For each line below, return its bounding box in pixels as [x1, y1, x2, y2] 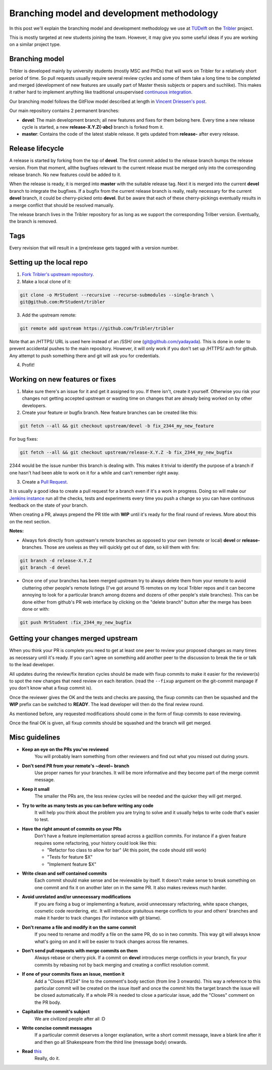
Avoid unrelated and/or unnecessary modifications [22, 894, 131, 900]
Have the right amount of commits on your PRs [22, 826, 122, 832]
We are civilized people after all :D [34, 1015, 106, 1022]
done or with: [22, 606, 50, 612]
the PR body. [34, 999, 61, 1005]
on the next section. [9, 518, 51, 524]
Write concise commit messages [22, 1025, 92, 1031]
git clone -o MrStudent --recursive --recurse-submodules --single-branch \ [20, 292, 214, 298]
